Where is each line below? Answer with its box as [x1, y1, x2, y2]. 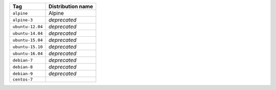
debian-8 [12, 64, 33, 70]
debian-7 [12, 57, 33, 63]
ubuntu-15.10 [12, 44, 43, 50]
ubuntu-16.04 [12, 51, 43, 56]
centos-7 [12, 77, 33, 82]
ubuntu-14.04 [12, 31, 43, 36]
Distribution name [49, 3, 93, 10]
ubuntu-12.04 [12, 24, 43, 29]
